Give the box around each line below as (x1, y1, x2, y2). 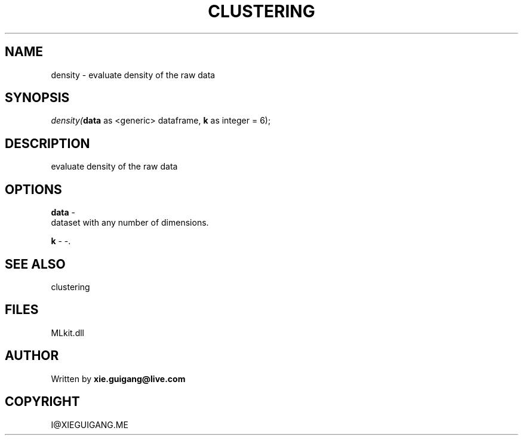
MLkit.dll (51, 327, 84, 338)
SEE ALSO (5, 256, 66, 272)
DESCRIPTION (5, 136, 90, 151)
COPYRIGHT (5, 394, 80, 410)
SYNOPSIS (5, 90, 70, 106)
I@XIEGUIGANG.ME (51, 419, 128, 430)
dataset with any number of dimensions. (51, 217, 209, 228)
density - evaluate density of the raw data (51, 69, 216, 80)
